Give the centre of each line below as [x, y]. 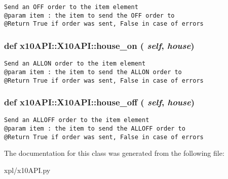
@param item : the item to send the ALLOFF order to [95, 129]
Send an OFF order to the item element [71, 7]
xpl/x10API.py [27, 170]
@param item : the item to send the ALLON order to [93, 72]
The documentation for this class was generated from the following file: [114, 153]
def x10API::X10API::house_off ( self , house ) [100, 102]
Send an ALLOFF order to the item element [77, 120]
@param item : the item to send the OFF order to [89, 15]
